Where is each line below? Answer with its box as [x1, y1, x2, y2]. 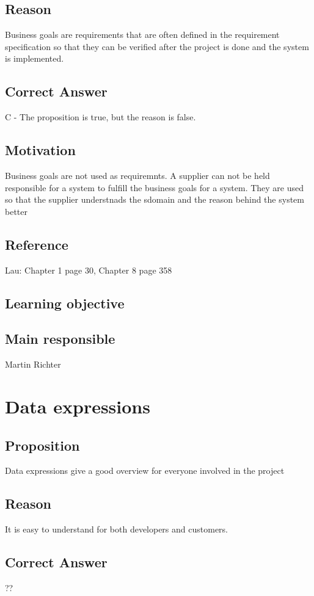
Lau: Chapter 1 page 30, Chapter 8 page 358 [5, 263, 172, 276]
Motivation [5, 140, 76, 159]
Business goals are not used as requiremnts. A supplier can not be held [5, 169, 270, 181]
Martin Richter [5, 358, 61, 371]
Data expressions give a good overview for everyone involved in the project [5, 464, 285, 477]
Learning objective [5, 293, 125, 312]
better [5, 205, 27, 217]
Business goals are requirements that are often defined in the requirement [5, 28, 280, 41]
